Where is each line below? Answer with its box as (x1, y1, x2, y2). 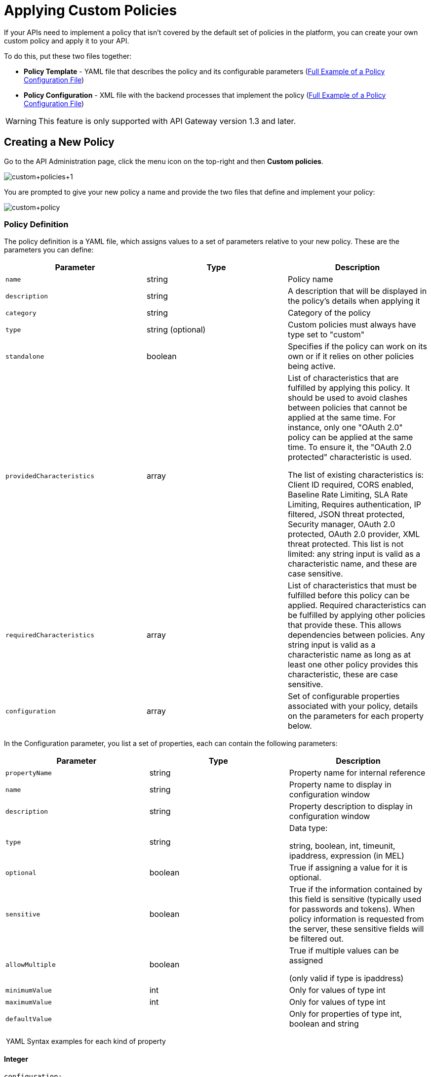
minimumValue (5, 986, 52, 994)
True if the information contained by (289, 884, 423, 895)
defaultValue (5, 1015, 52, 1023)
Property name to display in (289, 780, 392, 790)
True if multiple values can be (289, 946, 399, 956)
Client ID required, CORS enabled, (287, 480, 414, 490)
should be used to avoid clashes (287, 393, 408, 403)
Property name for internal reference (289, 768, 426, 778)
